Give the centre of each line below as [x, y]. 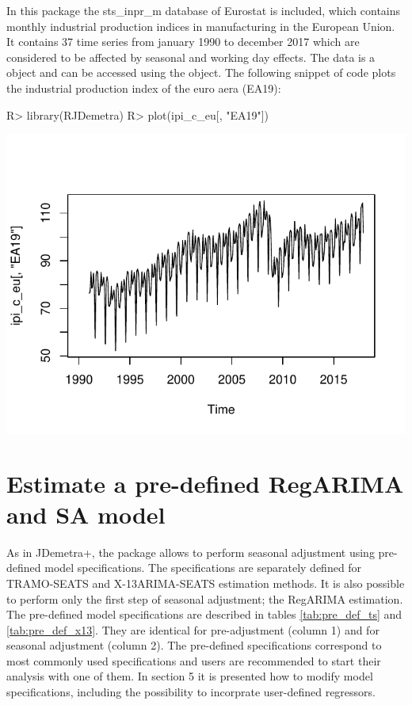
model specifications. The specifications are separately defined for [203, 568]
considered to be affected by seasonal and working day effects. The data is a [191, 57]
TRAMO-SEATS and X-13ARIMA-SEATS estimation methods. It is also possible [206, 583]
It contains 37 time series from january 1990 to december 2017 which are [183, 42]
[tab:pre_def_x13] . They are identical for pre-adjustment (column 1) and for [193, 629]
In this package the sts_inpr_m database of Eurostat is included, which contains [204, 10]
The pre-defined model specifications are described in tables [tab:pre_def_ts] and [204, 614]
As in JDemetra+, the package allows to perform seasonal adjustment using [191, 552]
